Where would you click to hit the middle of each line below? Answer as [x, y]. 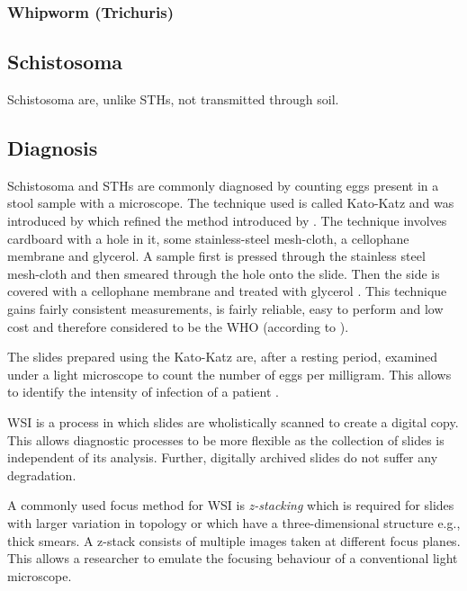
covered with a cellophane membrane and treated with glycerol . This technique [227, 291]
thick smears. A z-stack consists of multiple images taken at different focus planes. [234, 540]
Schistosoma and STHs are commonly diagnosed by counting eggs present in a [223, 185]
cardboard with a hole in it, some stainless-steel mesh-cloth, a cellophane [208, 238]
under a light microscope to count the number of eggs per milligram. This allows [229, 374]
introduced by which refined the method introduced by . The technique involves [227, 221]
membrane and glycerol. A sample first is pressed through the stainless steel [216, 256]
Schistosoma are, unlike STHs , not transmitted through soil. [173, 99]
